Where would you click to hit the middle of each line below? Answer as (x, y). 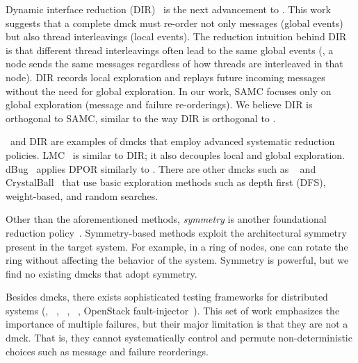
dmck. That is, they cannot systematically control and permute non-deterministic (179, 338)
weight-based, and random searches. (82, 195)
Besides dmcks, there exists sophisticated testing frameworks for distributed (167, 297)
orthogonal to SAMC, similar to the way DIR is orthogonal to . (141, 118)
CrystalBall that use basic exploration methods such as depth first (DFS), (166, 182)
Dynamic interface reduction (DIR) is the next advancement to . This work (168, 9)
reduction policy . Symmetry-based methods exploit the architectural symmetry (176, 232)
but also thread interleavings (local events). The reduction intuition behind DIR (176, 36)
